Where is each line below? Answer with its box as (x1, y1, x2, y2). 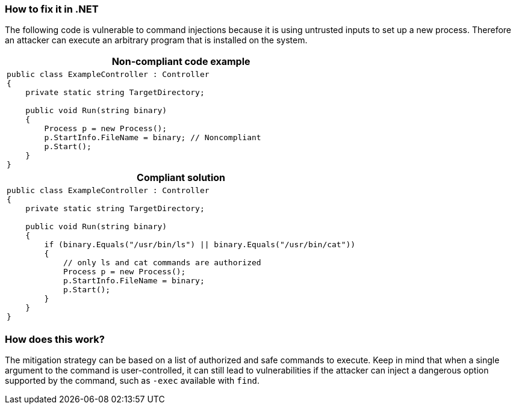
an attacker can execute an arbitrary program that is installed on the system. (5, 35, 308, 46)
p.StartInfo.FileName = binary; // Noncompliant (44, 133, 261, 143)
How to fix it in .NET (5, 3, 99, 15)
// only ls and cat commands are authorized (63, 258, 261, 268)
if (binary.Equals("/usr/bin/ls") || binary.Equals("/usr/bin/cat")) (44, 240, 356, 250)
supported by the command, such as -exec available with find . (5, 375, 260, 386)
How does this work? (5, 333, 105, 345)
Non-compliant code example (111, 55, 250, 68)
